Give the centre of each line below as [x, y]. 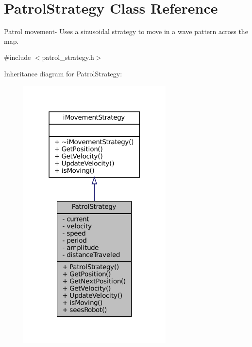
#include [17, 57]
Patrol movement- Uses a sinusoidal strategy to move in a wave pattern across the [126, 31]
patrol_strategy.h [68, 57]
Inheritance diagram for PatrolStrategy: [63, 73]
